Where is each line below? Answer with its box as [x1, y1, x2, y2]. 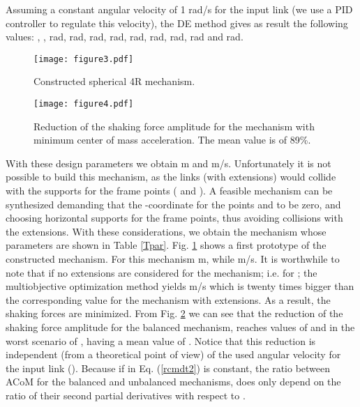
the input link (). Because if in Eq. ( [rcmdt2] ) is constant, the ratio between [6, 360, 331, 375]
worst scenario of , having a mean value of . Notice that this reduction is [6, 333, 316, 348]
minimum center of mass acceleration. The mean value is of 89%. [33, 132, 311, 147]
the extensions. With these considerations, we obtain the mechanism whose [6, 224, 327, 238]
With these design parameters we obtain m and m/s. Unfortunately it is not [6, 155, 331, 170]
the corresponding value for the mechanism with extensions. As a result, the [6, 292, 331, 307]
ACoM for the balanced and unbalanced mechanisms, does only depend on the [6, 374, 341, 389]
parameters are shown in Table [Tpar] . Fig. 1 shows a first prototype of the [6, 238, 327, 252]
